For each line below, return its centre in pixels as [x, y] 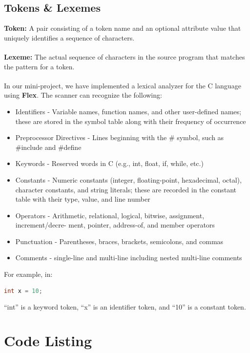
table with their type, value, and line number [83, 199]
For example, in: [28, 274]
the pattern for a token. [39, 66]
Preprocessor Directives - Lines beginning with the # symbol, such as [120, 137]
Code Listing [48, 341]
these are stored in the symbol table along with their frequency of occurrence [131, 121]
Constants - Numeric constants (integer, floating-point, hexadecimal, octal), [128, 179]
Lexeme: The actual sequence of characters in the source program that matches [125, 56]
